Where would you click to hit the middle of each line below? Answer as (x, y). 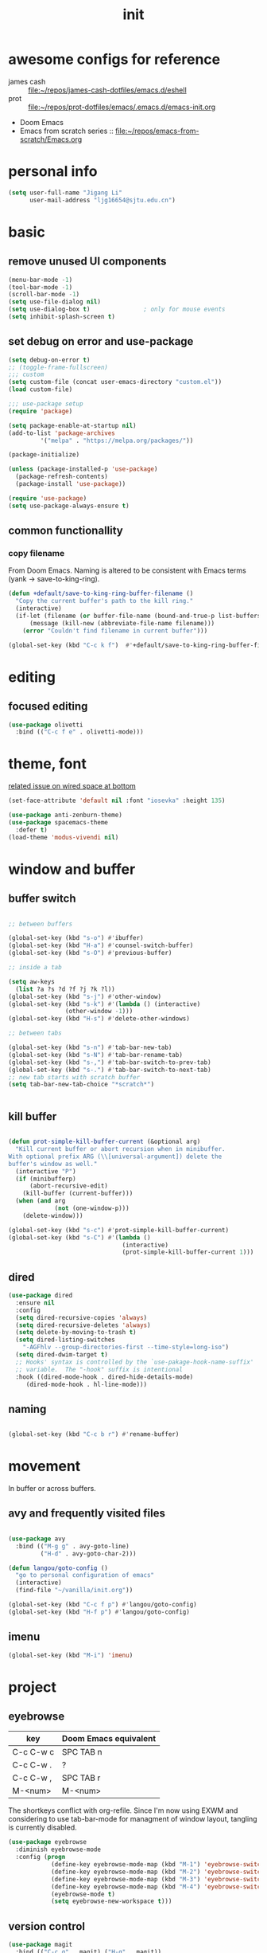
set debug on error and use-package (101, 341)
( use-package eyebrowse (48, 1842)
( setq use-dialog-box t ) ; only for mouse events (117, 309)
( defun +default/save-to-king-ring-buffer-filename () (101, 594)
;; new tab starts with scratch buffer (74, 1077)
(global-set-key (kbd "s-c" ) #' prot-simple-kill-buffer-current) (118, 1230)
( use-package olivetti (46, 725)
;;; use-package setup (46, 404)
